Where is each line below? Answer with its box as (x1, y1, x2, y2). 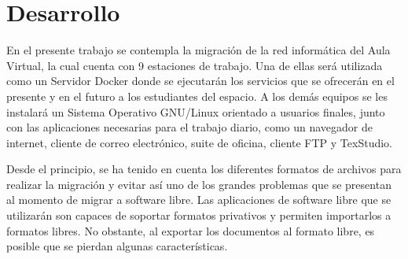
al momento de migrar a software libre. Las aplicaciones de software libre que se (6, 191, 391, 208)
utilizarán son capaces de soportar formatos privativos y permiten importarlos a (6, 207, 391, 224)
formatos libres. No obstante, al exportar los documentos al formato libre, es (6, 222, 375, 239)
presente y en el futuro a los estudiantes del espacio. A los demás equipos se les (6, 87, 388, 104)
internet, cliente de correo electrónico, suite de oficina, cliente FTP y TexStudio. (6, 134, 392, 150)
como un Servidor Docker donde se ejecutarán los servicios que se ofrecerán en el (6, 72, 395, 89)
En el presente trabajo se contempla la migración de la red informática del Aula (6, 42, 391, 58)
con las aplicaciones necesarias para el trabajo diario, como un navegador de (6, 119, 373, 135)
